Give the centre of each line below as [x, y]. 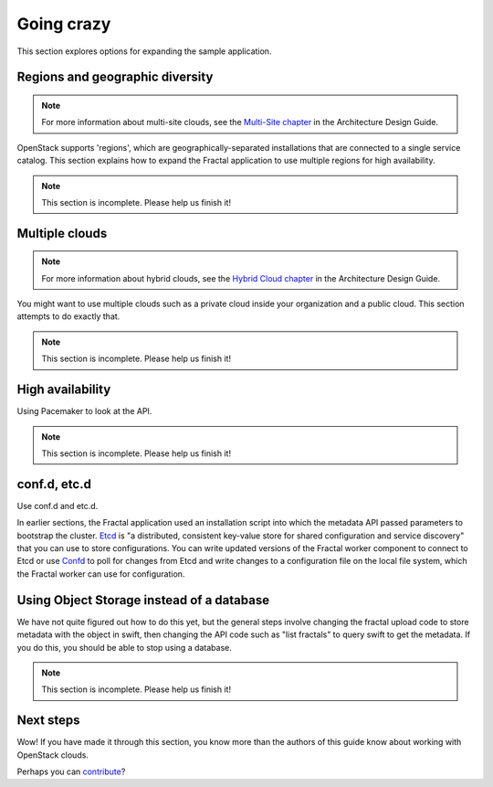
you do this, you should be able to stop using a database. [125, 647]
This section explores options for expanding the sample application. [144, 51]
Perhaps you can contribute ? [71, 771]
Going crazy [64, 24]
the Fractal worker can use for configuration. [101, 574]
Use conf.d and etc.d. [58, 505]
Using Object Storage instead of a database [143, 600]
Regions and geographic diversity [115, 77]
